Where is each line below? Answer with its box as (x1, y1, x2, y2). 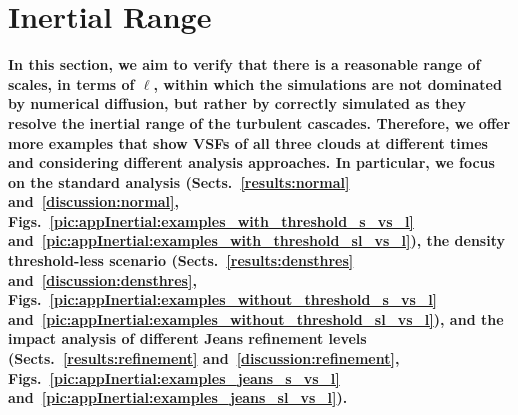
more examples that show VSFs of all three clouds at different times (8, 132, 488, 153)
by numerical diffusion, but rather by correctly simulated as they (8, 93, 466, 114)
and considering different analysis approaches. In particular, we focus (8, 152, 495, 173)
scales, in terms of (8, 73, 135, 94)
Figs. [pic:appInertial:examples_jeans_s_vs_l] (8, 367, 340, 388)
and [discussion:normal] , (8, 191, 180, 212)
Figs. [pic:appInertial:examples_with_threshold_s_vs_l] (8, 210, 414, 231)
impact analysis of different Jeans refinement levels (8, 328, 367, 349)
